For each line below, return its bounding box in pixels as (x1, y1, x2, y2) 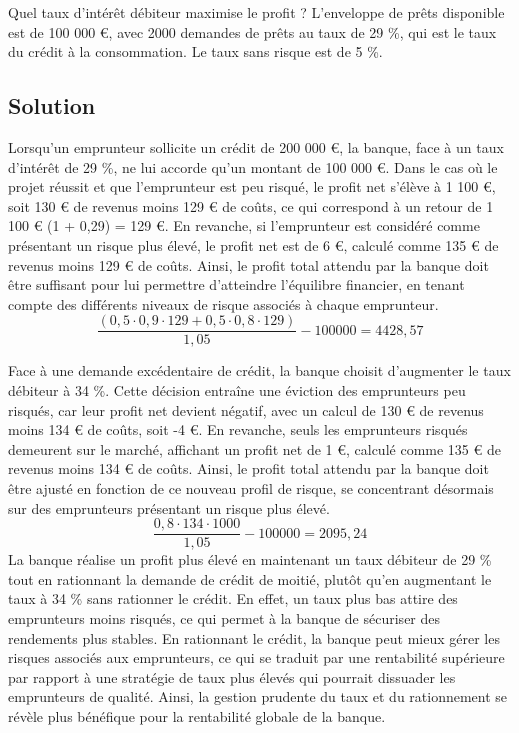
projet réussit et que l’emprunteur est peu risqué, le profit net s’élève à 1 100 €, (8, 176, 496, 197)
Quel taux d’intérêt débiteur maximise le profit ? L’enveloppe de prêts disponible (8, 2, 505, 22)
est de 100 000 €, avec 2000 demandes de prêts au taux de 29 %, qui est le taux (8, 21, 497, 42)
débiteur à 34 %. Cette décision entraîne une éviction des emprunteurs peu (8, 379, 466, 400)
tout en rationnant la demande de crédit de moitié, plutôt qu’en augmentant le (8, 568, 492, 589)
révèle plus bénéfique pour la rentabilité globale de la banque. (8, 705, 386, 726)
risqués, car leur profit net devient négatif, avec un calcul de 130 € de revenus (8, 399, 484, 420)
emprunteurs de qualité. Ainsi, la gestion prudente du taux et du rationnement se (8, 686, 508, 707)
